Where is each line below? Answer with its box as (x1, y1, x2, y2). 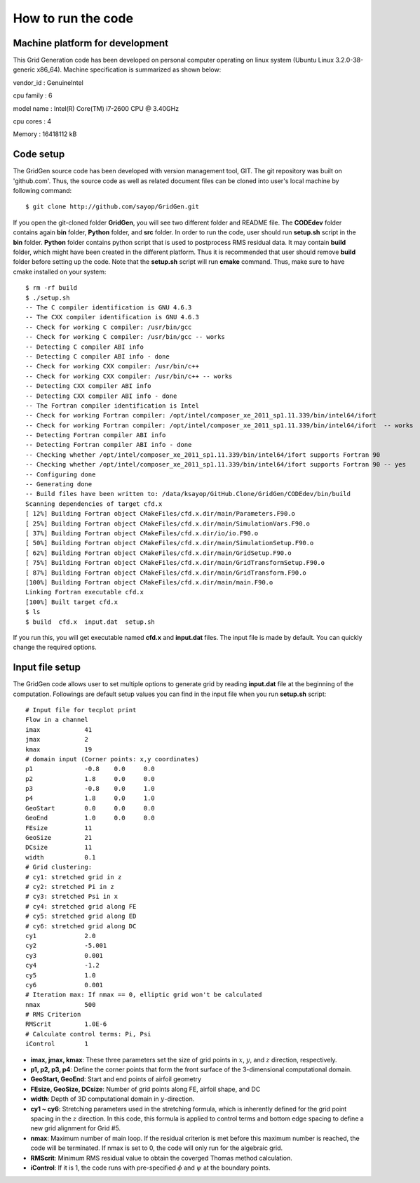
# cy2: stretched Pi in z (25, 883, 115, 890)
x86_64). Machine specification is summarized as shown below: (36, 65, 222, 74)
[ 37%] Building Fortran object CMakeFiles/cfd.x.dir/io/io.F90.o (25, 529, 259, 537)
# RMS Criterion (25, 1010, 81, 1019)
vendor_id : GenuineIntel (13, 78, 84, 87)
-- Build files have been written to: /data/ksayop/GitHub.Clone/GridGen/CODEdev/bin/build (25, 490, 351, 498)
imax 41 (25, 726, 93, 733)
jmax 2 (25, 735, 89, 744)
